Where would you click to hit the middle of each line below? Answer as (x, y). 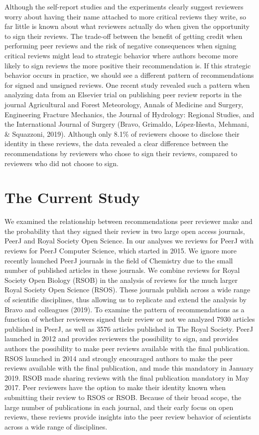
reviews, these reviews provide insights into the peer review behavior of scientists (128, 417)
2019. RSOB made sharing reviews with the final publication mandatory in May (127, 377)
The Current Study (72, 197)
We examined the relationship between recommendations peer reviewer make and (129, 221)
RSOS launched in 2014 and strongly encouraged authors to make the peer (119, 358)
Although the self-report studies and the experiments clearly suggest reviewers (124, 6)
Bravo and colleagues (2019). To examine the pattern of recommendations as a (125, 309)
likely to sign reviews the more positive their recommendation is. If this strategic (128, 65)
